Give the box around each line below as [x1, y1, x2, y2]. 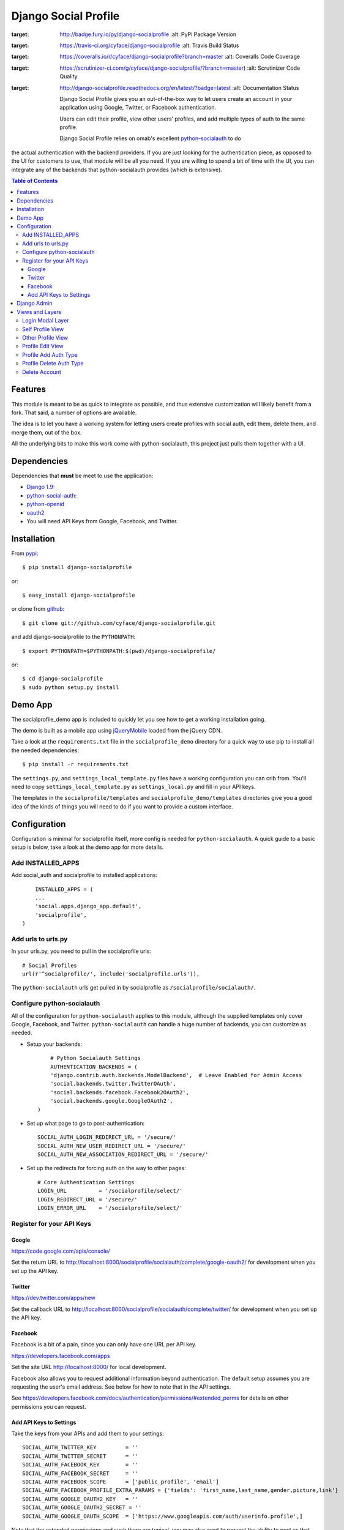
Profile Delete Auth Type [22, 360, 84, 367]
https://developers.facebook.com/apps [11, 1352, 110, 1359]
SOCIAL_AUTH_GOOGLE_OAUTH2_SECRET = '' [22, 1504, 142, 1511]
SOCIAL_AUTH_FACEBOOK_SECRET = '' [22, 1469, 139, 1477]
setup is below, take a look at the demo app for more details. [11, 843, 164, 851]
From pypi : [11, 550, 39, 557]
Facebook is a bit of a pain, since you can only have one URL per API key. [11, 1341, 197, 1348]
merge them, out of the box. [11, 428, 82, 436]
